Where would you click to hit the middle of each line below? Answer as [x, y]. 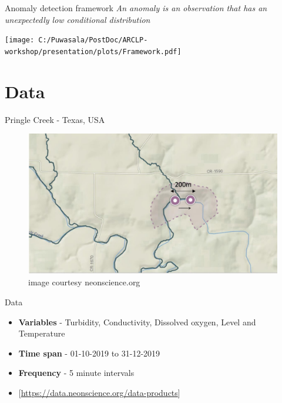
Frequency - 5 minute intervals [76, 373]
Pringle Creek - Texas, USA [55, 119]
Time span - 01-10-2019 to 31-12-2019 [89, 353]
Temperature [42, 333]
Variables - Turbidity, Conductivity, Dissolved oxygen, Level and [137, 322]
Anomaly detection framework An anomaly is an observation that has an [136, 8]
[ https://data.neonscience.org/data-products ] [99, 392]
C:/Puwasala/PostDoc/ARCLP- [93, 40]
